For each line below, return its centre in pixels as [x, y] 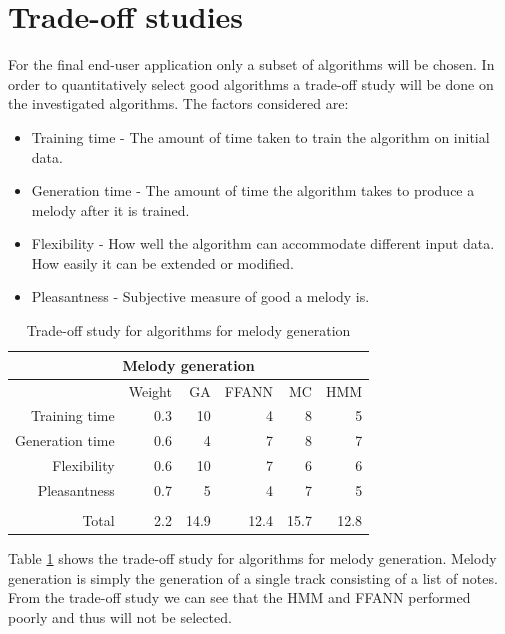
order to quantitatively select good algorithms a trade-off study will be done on [251, 83]
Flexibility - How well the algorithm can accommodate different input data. [263, 243]
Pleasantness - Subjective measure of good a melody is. [200, 296]
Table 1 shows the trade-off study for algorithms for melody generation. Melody [252, 558]
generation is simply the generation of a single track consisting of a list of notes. [253, 577]
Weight [150, 390]
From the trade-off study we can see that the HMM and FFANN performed [239, 597]
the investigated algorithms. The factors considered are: [178, 103]
